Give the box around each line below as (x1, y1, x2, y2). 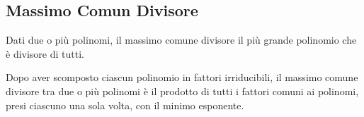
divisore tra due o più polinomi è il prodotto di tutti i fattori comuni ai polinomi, (6, 83, 359, 98)
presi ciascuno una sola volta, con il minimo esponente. (6, 97, 244, 112)
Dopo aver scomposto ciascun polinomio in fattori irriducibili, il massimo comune (6, 70, 358, 85)
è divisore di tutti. (6, 46, 84, 61)
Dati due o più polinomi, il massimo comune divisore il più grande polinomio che (6, 32, 357, 47)
